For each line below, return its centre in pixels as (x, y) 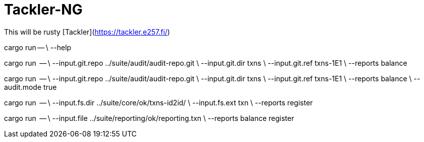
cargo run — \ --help (38, 47)
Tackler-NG (43, 10)
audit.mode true (31, 87)
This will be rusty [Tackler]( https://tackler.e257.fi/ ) (87, 32)
